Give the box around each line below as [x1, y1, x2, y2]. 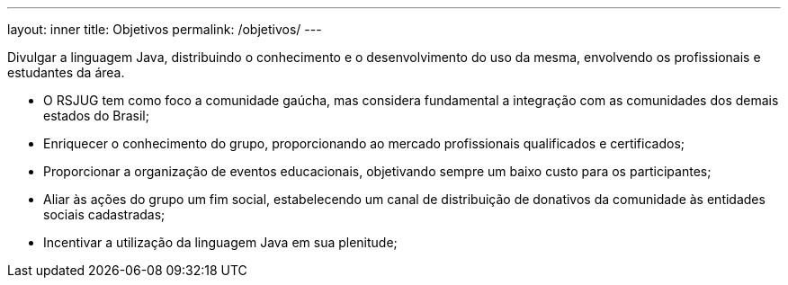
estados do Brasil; [43, 108, 149, 123]
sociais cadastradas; [43, 207, 166, 222]
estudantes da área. [7, 65, 125, 80]
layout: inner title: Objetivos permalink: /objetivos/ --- [7, 22, 322, 37]
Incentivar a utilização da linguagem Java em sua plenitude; [43, 235, 398, 250]
